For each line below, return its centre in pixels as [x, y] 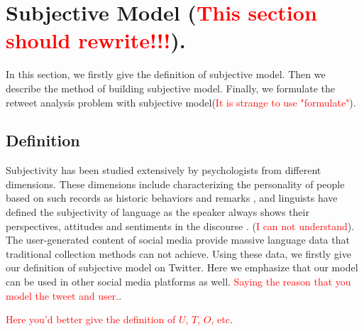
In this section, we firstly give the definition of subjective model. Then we [166, 74]
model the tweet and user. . [64, 295]
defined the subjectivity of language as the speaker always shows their [158, 212]
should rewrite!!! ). [96, 40]
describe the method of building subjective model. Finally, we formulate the [171, 88]
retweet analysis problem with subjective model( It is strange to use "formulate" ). [181, 102]
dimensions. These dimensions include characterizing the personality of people [175, 184]
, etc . [222, 319]
